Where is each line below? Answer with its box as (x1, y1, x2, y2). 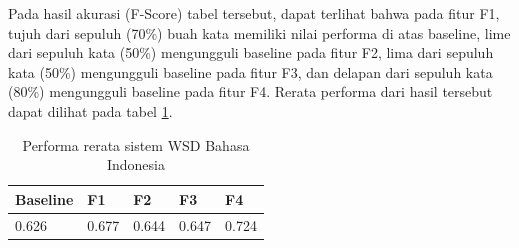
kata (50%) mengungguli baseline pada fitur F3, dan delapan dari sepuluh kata (8, 61, 493, 82)
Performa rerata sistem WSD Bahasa (22, 134, 250, 155)
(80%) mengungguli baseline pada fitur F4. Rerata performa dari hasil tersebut (8, 81, 493, 102)
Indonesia (106, 154, 165, 175)
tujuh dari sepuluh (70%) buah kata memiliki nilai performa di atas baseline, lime (8, 22, 511, 43)
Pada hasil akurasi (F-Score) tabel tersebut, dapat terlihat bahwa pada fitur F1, (8, 3, 500, 23)
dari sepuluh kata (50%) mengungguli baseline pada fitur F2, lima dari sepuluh (8, 42, 494, 63)
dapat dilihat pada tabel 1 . (8, 100, 173, 121)
